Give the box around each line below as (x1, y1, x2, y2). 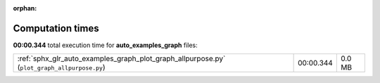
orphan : (13, 4, 37, 12)
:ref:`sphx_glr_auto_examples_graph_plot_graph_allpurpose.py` (17, 53, 226, 63)
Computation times (13, 22, 99, 34)
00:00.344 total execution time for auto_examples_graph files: (13, 41, 198, 49)
